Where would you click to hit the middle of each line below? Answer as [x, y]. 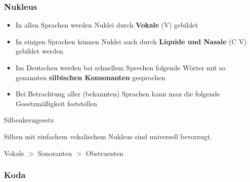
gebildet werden [39, 51]
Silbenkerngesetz [29, 120]
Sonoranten [55, 153]
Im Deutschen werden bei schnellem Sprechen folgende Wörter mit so [121, 67]
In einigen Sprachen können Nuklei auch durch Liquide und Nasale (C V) [131, 41]
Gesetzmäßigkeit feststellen [56, 103]
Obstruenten [104, 153]
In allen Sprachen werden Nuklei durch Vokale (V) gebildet [107, 25]
